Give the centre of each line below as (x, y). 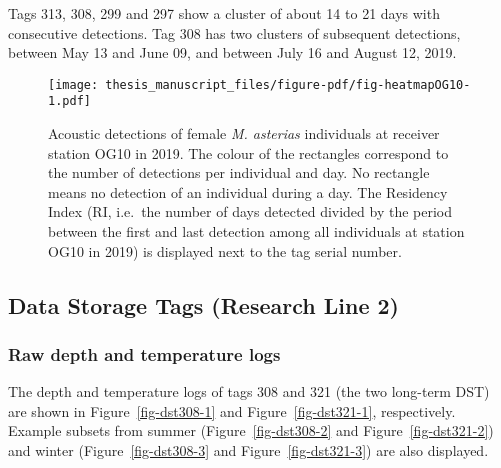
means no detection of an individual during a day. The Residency (248, 191)
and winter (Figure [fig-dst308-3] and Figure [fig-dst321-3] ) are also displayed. (248, 450)
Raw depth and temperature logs (144, 353)
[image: (73, 84)
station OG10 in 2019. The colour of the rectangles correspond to (248, 152)
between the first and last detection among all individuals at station (256, 231)
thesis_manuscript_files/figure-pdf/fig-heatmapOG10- (288, 84)
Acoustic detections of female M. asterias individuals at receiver (244, 133)
